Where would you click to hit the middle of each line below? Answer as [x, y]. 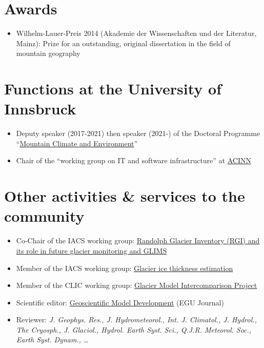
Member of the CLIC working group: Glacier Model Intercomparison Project [137, 285]
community [44, 216]
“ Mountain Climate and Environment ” [77, 143]
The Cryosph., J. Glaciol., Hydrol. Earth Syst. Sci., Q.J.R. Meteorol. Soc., [134, 329]
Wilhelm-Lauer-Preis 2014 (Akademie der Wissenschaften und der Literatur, [136, 33]
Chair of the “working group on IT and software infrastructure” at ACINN [134, 160]
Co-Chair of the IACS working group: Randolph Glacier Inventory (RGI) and [138, 240]
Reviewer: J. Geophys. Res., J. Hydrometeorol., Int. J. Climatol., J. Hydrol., [136, 320]
